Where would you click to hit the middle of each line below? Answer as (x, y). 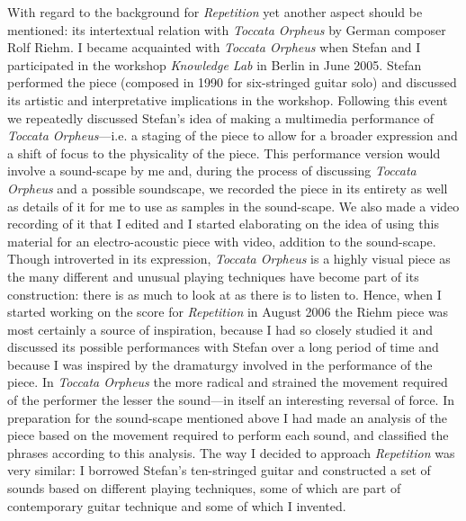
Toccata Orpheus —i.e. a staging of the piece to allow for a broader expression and (233, 135)
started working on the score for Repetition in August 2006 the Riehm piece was (228, 312)
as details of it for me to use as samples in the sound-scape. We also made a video (233, 206)
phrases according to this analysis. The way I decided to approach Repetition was (231, 452)
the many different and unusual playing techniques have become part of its (213, 276)
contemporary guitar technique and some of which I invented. (177, 505)
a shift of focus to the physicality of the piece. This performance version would (224, 153)
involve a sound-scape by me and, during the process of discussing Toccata (212, 171)
